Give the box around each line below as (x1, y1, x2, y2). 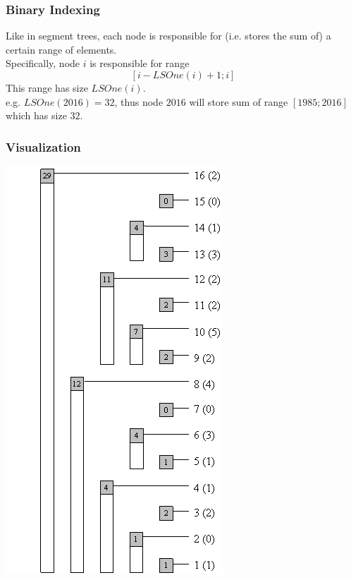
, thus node (114, 94, 164, 109)
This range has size (6, 80, 88, 95)
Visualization (6, 138, 81, 155)
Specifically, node (6, 56, 80, 71)
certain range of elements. (6, 42, 117, 56)
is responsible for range (90, 56, 190, 71)
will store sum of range (189, 94, 288, 109)
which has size (6, 108, 67, 123)
